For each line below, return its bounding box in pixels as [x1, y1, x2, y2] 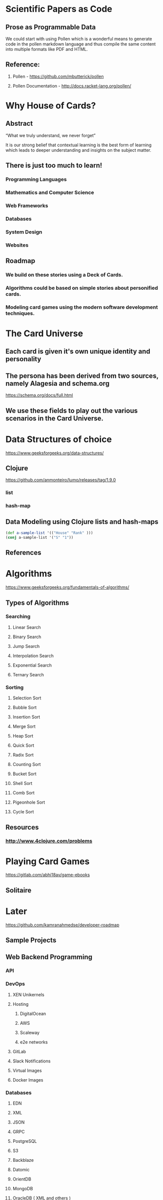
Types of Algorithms [5, 599, 69, 607]
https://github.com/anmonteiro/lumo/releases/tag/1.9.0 [5, 477, 116, 483]
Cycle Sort [12, 809, 34, 815]
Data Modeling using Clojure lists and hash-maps [5, 517, 159, 526]
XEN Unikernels [12, 992, 44, 997]
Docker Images [12, 1077, 43, 1083]
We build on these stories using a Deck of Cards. [5, 272, 123, 278]
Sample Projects [5, 936, 57, 945]
